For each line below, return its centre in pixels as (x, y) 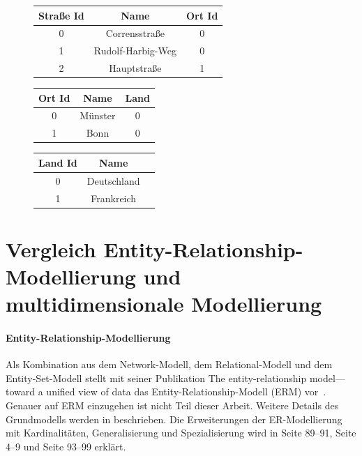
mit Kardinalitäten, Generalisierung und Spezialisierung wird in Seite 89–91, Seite (181, 433)
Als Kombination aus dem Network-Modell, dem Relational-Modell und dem (169, 364)
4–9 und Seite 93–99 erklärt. (66, 446)
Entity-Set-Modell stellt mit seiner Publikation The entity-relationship (156, 378)
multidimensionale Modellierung (164, 304)
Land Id (58, 162)
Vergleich (51, 249)
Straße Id (61, 15)
